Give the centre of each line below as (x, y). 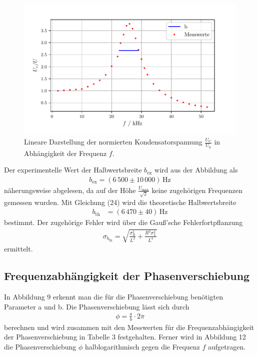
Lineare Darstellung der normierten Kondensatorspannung (113, 142)
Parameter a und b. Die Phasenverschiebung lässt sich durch (97, 306)
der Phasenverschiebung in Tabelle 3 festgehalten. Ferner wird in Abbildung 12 (125, 337)
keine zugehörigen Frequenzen (197, 190)
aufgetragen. (227, 346)
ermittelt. (18, 249)
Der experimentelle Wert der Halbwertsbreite (73, 170)
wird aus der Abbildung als (196, 170)
